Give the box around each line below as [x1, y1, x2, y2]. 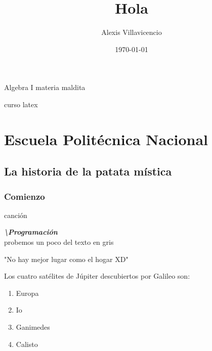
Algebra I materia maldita [4, 82, 86, 93]
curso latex [4, 99, 38, 109]
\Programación [4, 227, 58, 237]
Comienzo [4, 190, 45, 202]
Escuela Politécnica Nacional [4, 128, 208, 149]
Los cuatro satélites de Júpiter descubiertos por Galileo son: [4, 271, 190, 281]
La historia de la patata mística [4, 163, 172, 179]
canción [4, 209, 27, 220]
